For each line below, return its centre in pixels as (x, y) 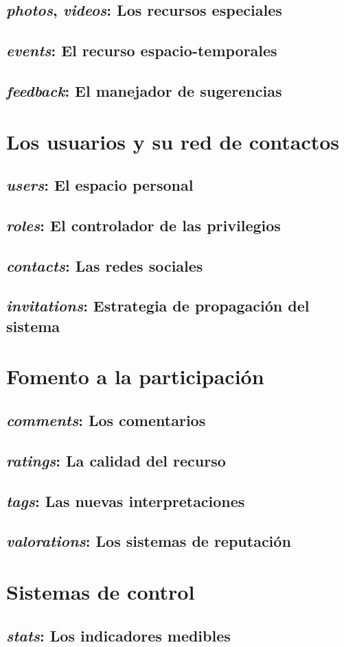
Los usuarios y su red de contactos (173, 141)
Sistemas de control (101, 591)
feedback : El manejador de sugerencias (144, 90)
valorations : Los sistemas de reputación (149, 541)
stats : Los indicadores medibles (118, 635)
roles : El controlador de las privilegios (144, 225)
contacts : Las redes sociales (105, 265)
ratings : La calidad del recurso (116, 460)
